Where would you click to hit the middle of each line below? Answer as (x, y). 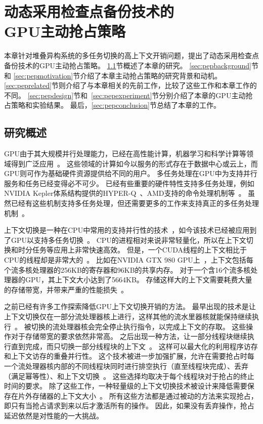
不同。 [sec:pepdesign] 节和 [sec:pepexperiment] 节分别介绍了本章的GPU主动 (125, 95)
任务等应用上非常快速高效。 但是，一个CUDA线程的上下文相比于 (140, 250)
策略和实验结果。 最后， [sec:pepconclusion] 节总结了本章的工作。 (116, 105)
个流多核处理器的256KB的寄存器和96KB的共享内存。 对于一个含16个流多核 (127, 269)
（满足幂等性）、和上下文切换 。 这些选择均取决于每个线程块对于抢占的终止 (129, 376)
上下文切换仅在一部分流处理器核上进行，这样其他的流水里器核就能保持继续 (128, 316)
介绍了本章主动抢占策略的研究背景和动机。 (151, 75)
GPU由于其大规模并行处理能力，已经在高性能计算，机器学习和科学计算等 (125, 154)
